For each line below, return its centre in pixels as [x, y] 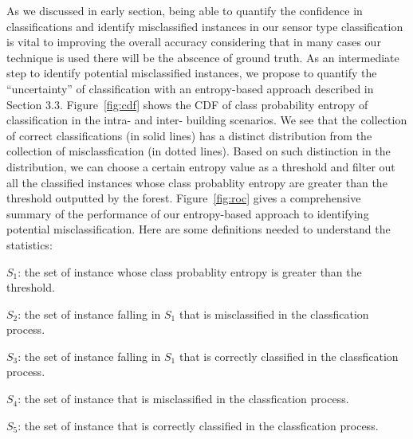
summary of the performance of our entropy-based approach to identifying [188, 213]
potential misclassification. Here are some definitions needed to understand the [199, 229]
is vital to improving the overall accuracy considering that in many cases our [194, 42]
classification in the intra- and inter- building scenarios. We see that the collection [207, 120]
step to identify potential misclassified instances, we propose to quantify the [192, 73]
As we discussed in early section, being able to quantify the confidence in [185, 10]
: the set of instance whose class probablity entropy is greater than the [190, 271]
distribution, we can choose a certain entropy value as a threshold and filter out [201, 166]
